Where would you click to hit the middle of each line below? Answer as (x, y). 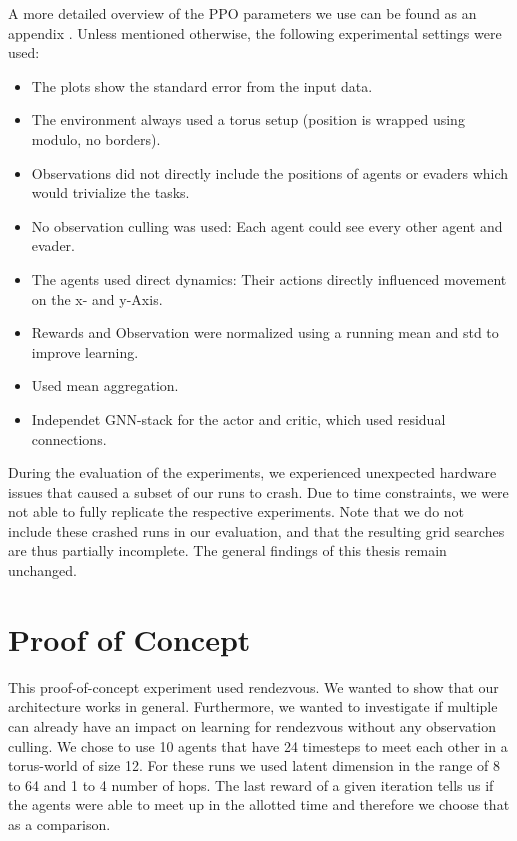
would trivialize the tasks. (110, 192)
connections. (69, 438)
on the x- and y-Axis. (97, 298)
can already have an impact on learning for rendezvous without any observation (252, 725)
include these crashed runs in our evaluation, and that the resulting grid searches (256, 530)
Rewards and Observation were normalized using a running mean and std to (265, 332)
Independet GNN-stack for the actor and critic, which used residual (238, 418)
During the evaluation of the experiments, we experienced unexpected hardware (252, 472)
